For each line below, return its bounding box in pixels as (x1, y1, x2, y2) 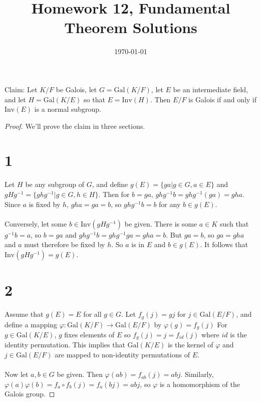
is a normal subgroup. (34, 104, 101, 114)
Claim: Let (5, 84, 38, 94)
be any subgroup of (25, 179, 84, 189)
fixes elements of (64, 329, 115, 339)
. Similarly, (180, 369, 214, 379)
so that (84, 94, 105, 104)
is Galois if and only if (188, 94, 257, 104)
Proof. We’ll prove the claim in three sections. (5, 120, 145, 131)
